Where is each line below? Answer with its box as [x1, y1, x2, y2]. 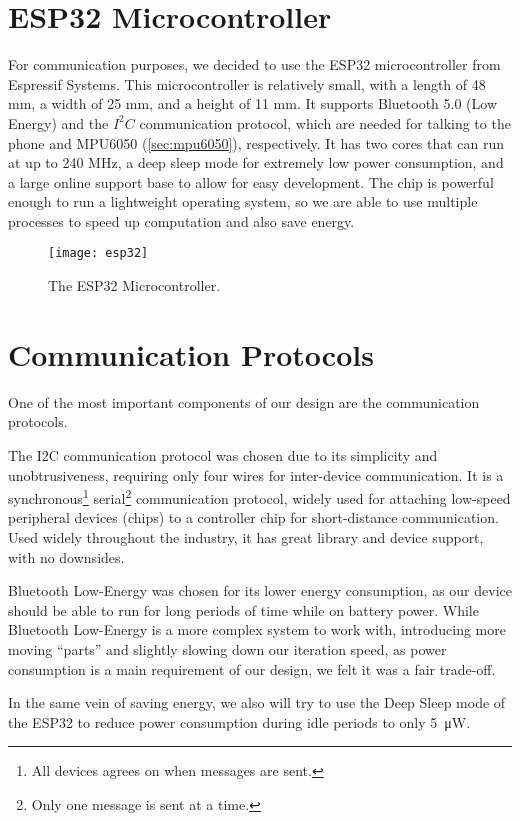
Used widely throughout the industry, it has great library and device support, [8, 527, 484, 548]
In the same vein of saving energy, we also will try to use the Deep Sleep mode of [8, 692, 506, 713]
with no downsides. [8, 546, 125, 567]
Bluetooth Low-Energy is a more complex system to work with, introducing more [8, 619, 506, 640]
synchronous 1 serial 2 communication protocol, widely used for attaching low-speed [8, 485, 511, 508]
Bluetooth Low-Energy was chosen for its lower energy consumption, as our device [8, 580, 512, 601]
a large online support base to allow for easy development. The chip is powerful [8, 171, 494, 192]
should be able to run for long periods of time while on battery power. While [8, 599, 479, 620]
